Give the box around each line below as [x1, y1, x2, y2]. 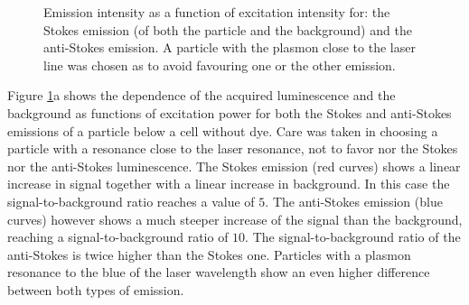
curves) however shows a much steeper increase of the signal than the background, [7, 209, 463, 228]
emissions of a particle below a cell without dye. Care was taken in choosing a [7, 121, 438, 140]
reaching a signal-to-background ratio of [7, 227, 229, 246]
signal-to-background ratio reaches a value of [7, 191, 255, 210]
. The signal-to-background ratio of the [245, 227, 461, 246]
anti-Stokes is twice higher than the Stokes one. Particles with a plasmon [7, 245, 411, 263]
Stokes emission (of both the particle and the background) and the [43, 20, 412, 39]
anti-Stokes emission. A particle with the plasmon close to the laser [43, 38, 416, 57]
